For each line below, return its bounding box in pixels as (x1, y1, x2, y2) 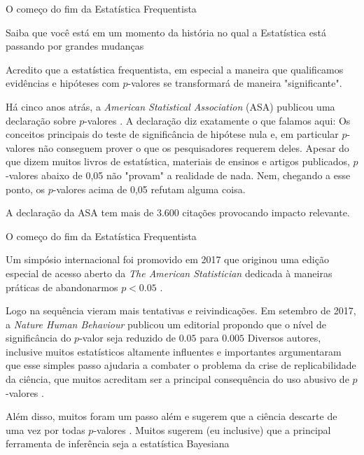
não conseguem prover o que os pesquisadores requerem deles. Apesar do (38, 140, 349, 155)
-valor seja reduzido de (79, 330, 176, 345)
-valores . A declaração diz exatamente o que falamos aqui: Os (84, 113, 351, 127)
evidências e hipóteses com (6, 76, 120, 90)
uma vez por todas (6, 422, 85, 437)
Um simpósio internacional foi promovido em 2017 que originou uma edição (6, 252, 329, 267)
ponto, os (6, 181, 45, 196)
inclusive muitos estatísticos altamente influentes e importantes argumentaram (6, 344, 342, 358)
